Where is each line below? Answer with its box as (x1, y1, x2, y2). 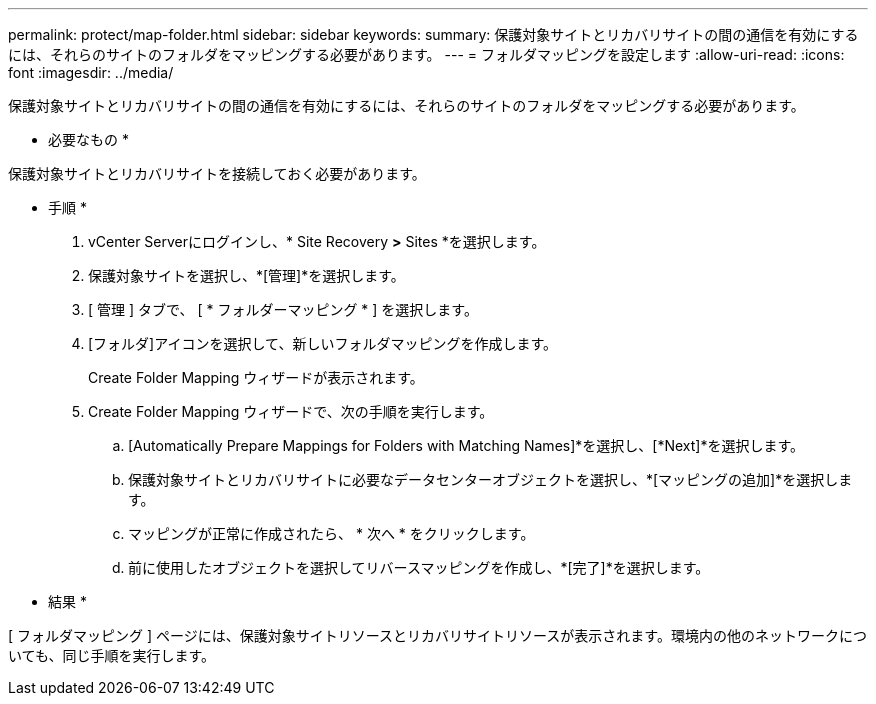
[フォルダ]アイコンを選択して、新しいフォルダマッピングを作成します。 (88, 335, 557, 352)
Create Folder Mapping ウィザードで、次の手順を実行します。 (88, 403, 494, 420)
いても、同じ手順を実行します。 (8, 647, 216, 664)
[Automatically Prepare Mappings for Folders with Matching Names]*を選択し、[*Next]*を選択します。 (128, 437, 805, 454)
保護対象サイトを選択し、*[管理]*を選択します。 (88, 267, 405, 284)
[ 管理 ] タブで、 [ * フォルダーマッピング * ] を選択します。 (88, 301, 478, 318)
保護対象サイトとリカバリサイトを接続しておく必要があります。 (8, 165, 426, 182)
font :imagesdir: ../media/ (8, 64, 174, 81)
